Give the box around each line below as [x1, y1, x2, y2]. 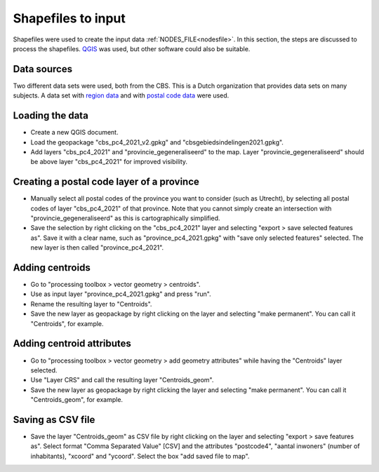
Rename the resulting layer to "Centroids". [30, 299, 152, 308]
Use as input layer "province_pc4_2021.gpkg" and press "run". [30, 290, 212, 298]
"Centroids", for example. [30, 319, 105, 328]
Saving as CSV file [13, 414, 95, 426]
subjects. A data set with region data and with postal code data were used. [13, 91, 230, 100]
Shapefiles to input [13, 11, 126, 26]
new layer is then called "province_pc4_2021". [30, 243, 164, 252]
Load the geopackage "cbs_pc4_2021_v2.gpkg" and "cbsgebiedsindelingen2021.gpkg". [30, 137, 284, 147]
